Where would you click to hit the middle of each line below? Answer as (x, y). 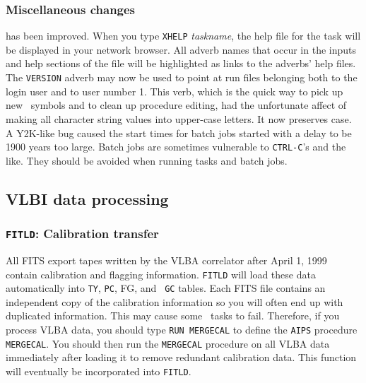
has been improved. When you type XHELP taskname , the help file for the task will (183, 36)
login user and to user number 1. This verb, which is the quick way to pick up (175, 91)
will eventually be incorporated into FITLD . (99, 371)
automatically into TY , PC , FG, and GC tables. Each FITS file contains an (166, 288)
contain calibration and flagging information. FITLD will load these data (161, 274)
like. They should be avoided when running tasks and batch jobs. (147, 160)
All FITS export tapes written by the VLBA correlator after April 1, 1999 (166, 260)
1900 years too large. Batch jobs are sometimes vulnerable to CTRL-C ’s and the (176, 147)
